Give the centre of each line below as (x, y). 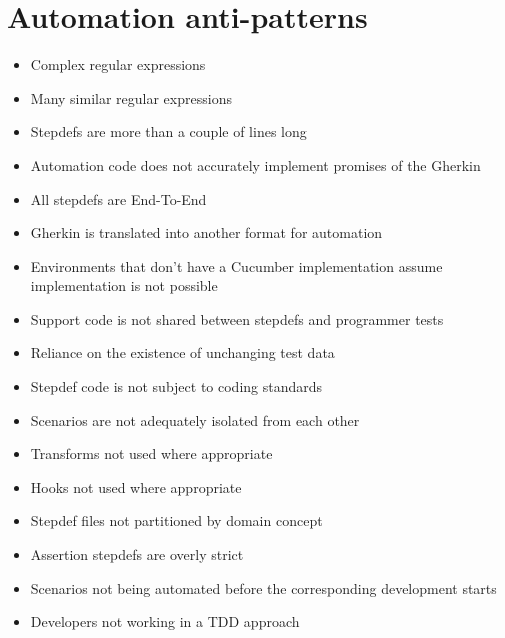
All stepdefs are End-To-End (118, 198)
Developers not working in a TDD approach (165, 621)
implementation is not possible (124, 285)
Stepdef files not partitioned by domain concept (176, 520)
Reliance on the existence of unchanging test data (182, 352)
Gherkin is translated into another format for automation (206, 232)
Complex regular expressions (118, 64)
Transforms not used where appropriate (151, 453)
